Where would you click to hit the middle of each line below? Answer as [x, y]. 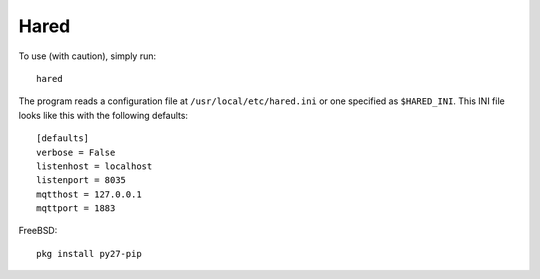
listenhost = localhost [94, 166]
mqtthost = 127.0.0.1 [89, 194]
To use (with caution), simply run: [87, 56]
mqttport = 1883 [76, 208]
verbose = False [76, 152]
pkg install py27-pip [89, 253]
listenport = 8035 [81, 180]
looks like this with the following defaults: [103, 115]
